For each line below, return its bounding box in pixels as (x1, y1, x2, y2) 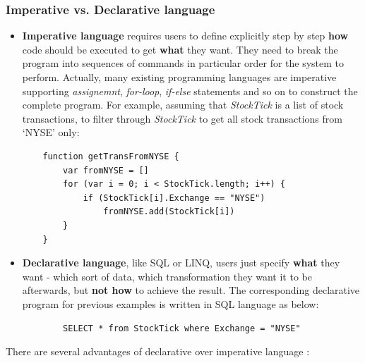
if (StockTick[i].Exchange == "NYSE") (83, 192, 265, 203)
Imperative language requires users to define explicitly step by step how (22, 28, 349, 43)
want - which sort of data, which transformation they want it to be (22, 269, 312, 283)
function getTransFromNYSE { (42, 151, 179, 161)
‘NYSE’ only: (22, 125, 80, 140)
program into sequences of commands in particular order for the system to (22, 56, 345, 70)
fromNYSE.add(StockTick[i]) (103, 207, 235, 217)
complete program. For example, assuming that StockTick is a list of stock (22, 97, 344, 112)
